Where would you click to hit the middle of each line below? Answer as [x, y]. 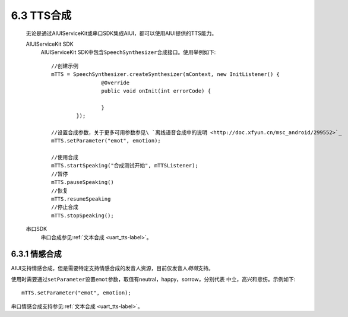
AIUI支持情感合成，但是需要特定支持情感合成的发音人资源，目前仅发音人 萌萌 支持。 [112, 268]
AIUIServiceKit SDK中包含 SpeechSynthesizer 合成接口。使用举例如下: [128, 52]
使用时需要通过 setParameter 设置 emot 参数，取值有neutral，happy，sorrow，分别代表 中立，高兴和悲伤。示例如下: [153, 279]
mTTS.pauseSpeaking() [83, 182]
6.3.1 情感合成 [36, 254]
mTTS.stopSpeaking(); [83, 215]
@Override [116, 83]
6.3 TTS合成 [41, 15]
